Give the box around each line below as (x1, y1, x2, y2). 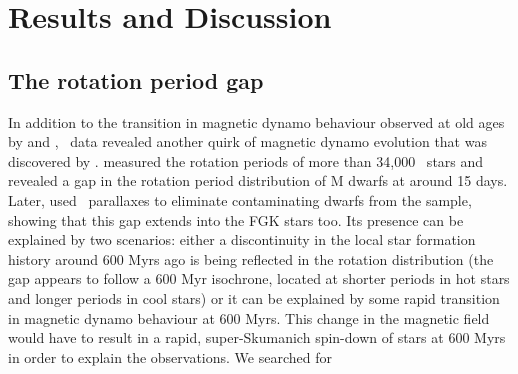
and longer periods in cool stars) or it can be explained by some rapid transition (8, 287, 500, 308)
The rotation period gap (8, 64, 264, 95)
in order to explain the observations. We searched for (8, 346, 332, 367)
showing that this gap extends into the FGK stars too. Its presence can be (8, 209, 464, 230)
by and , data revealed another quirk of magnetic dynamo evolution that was (8, 131, 487, 152)
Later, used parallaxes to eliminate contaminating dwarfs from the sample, (8, 189, 472, 210)
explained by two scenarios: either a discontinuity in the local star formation (8, 229, 476, 250)
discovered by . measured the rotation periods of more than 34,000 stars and (8, 150, 484, 171)
